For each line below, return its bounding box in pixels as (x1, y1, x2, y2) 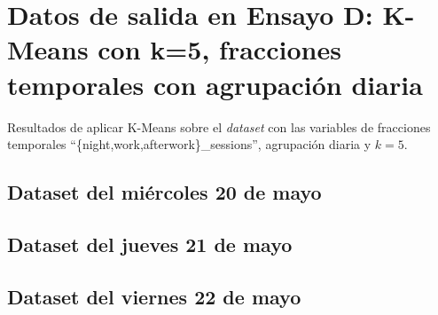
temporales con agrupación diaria (7, 66, 423, 102)
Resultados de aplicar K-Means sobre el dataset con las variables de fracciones (7, 117, 431, 136)
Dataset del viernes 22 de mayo (7, 282, 301, 310)
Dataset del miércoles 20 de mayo (7, 178, 322, 206)
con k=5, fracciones (98, 31, 341, 67)
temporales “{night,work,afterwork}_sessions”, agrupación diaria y (7, 135, 372, 154)
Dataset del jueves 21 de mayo (7, 230, 293, 257)
